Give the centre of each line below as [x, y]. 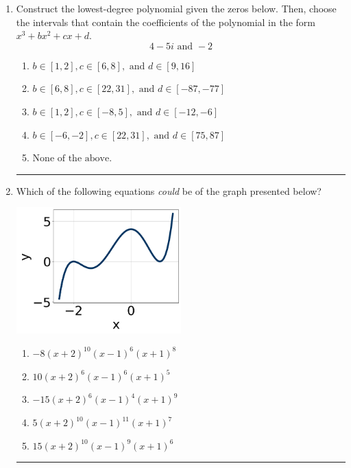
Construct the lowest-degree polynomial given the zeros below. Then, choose [176, 8]
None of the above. [72, 159]
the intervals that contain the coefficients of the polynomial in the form [166, 22]
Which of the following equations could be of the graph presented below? [169, 190]
